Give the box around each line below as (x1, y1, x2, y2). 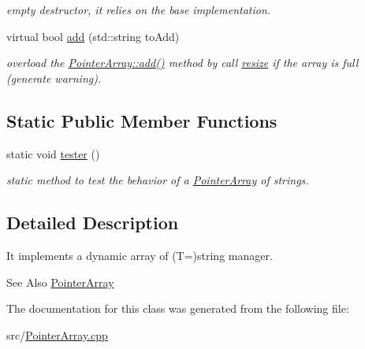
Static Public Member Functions (6, 108, 277, 132)
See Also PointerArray (6, 273, 114, 290)
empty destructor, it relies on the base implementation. (6, 2, 271, 17)
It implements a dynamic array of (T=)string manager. (6, 247, 273, 263)
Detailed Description (6, 210, 179, 235)
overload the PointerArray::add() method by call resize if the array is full (6, 54, 359, 71)
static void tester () (6, 145, 100, 162)
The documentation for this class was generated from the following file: (6, 300, 349, 317)
